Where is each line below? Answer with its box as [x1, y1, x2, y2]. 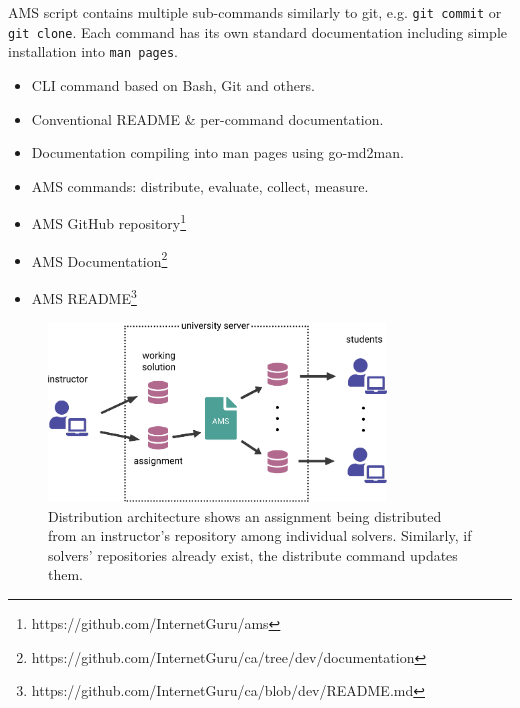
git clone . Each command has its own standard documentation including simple [8, 21, 507, 42]
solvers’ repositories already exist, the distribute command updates [48, 544, 458, 565]
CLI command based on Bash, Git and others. [31, 74, 315, 95]
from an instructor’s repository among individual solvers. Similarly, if [48, 525, 472, 546]
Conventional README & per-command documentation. [31, 108, 384, 129]
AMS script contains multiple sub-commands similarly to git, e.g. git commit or [8, 2, 502, 22]
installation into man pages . [8, 41, 178, 62]
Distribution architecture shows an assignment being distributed [48, 505, 442, 526]
